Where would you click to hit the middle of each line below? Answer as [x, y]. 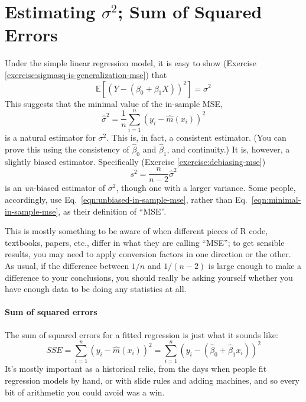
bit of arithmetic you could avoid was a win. [85, 392]
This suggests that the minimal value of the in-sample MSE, [114, 103]
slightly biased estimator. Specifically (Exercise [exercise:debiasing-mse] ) [135, 161]
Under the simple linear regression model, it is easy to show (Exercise [131, 63]
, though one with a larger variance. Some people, [206, 188]
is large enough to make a [255, 266]
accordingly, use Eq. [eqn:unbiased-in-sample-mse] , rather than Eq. [126, 200]
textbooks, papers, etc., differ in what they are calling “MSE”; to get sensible [145, 242]
